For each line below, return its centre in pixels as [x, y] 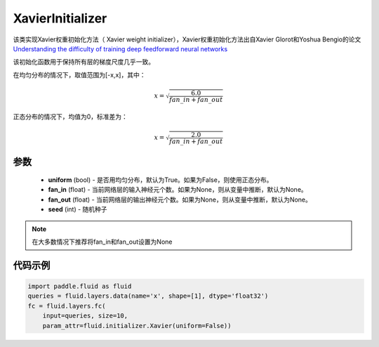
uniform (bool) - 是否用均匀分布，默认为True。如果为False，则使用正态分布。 [160, 180]
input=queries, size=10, [85, 316]
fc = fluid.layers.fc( [67, 306]
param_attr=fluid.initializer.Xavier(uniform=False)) [137, 326]
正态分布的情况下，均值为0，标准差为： [70, 117]
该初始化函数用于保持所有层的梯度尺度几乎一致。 [84, 62]
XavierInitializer [60, 18]
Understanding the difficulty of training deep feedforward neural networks [120, 48]
